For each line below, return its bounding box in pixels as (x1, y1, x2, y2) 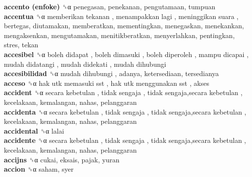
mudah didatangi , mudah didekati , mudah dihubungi (4, 59, 166, 69)
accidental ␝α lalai (4, 125, 64, 136)
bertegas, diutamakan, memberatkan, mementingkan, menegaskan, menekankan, (4, 20, 244, 31)
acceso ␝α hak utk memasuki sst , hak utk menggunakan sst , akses (4, 78, 209, 88)
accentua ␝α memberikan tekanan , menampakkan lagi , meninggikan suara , (4, 11, 239, 21)
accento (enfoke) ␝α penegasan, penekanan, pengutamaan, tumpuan (4, 1, 216, 11)
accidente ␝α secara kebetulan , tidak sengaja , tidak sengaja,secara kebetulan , (4, 135, 246, 145)
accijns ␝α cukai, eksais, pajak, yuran (4, 154, 120, 164)
